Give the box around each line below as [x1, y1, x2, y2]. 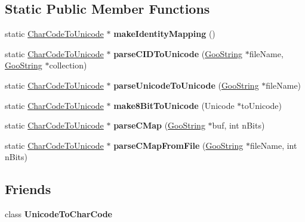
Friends [5, 180, 51, 198]
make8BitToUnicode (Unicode [113, 99, 235, 111]
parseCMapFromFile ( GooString [113, 139, 244, 151]
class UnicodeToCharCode [5, 208, 112, 220]
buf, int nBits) [212, 119, 265, 132]
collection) [49, 59, 87, 71]
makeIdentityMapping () [113, 27, 215, 40]
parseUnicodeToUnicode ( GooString [113, 79, 259, 91]
